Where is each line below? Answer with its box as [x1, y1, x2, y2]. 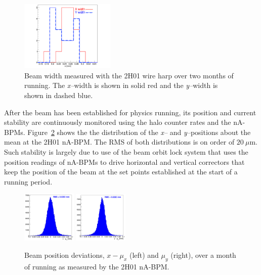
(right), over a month [170, 249, 236, 260]
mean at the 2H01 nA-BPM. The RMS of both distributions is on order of [4, 136, 235, 147]
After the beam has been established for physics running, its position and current [4, 107, 256, 117]
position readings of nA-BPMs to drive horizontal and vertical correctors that [4, 156, 245, 167]
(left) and [129, 249, 159, 260]
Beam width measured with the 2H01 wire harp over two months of [24, 70, 234, 80]
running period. [4, 176, 53, 187]
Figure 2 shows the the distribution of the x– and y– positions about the [27, 126, 251, 137]
